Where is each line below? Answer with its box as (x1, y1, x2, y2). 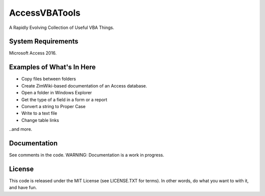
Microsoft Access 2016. (9, 50, 57, 56)
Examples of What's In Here (9, 63, 96, 71)
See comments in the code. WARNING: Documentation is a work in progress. (9, 152, 164, 158)
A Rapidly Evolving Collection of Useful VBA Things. (9, 25, 114, 30)
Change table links (21, 117, 59, 123)
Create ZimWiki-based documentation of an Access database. (21, 83, 147, 88)
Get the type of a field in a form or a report (21, 96, 107, 103)
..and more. (9, 126, 32, 132)
